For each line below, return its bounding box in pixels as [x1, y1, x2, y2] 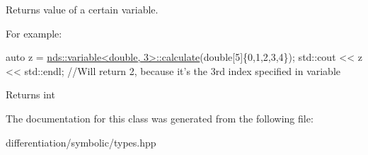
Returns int [6, 87, 55, 102]
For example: [6, 25, 62, 40]
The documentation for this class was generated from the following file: [6, 110, 314, 125]
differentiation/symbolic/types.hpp [6, 134, 156, 149]
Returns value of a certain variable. [6, 2, 159, 16]
